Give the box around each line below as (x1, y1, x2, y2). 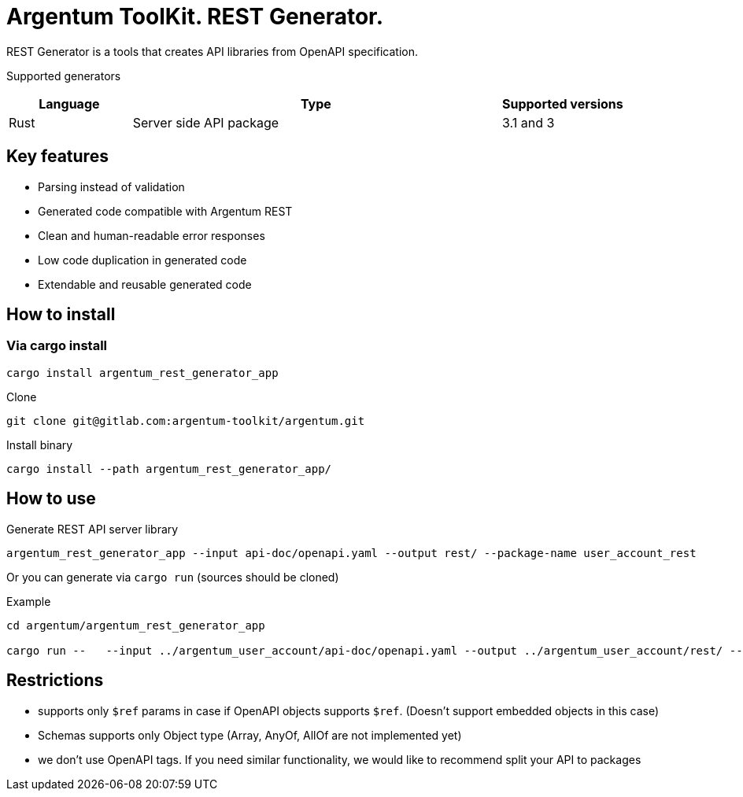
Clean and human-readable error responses (38, 228, 265, 242)
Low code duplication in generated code (38, 253, 247, 267)
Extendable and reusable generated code (38, 277, 252, 291)
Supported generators (6, 68, 121, 83)
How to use (6, 489, 96, 509)
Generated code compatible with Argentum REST (38, 204, 293, 218)
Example (6, 594, 51, 608)
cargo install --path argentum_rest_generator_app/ (6, 462, 332, 475)
